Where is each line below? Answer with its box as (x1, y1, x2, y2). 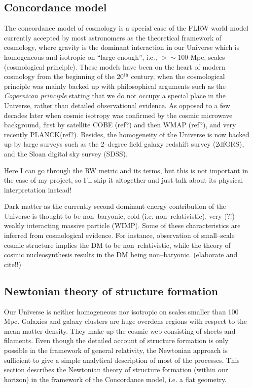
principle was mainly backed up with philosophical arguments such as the (4, 80, 226, 91)
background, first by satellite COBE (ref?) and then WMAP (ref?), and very (4, 119, 236, 130)
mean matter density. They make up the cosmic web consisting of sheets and (4, 325, 236, 336)
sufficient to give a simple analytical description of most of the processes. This (4, 354, 240, 365)
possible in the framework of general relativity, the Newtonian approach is (4, 345, 228, 355)
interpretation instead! (4, 184, 72, 194)
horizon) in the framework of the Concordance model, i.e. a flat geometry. (4, 374, 227, 384)
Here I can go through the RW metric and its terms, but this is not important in (4, 165, 248, 175)
